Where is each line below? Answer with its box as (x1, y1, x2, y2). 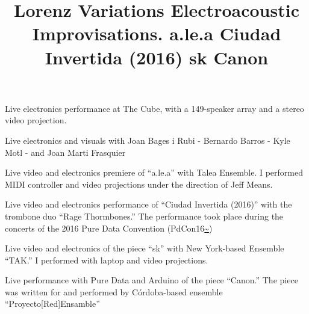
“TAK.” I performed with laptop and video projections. (5, 253, 208, 266)
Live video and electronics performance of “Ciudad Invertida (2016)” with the (5, 198, 292, 211)
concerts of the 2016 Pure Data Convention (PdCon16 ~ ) (5, 221, 213, 234)
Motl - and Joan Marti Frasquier (5, 146, 126, 158)
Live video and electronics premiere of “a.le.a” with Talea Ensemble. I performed (5, 166, 303, 179)
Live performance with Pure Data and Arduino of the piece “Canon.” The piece (5, 274, 298, 286)
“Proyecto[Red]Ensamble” (5, 297, 100, 310)
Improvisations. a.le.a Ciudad (32, 21, 281, 46)
